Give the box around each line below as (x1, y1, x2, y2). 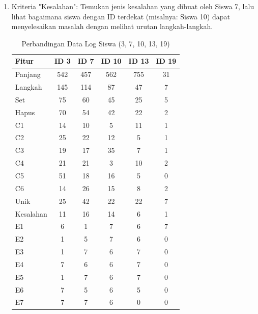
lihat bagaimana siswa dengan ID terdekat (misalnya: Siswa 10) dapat (11, 11, 230, 21)
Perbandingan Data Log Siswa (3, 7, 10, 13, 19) (21, 38, 170, 48)
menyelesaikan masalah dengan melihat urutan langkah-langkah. (11, 21, 213, 32)
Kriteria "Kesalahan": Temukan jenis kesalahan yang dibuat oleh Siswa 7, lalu (11, 1, 254, 11)
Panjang (15, 69, 41, 80)
